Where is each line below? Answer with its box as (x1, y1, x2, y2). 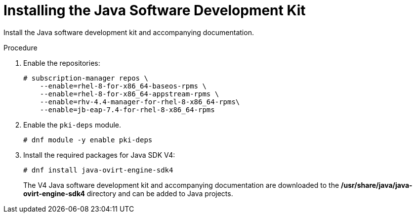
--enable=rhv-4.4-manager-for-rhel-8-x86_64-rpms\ (40, 97, 240, 106)
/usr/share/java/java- (341, 180, 413, 189)
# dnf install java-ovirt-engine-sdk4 (23, 166, 173, 174)
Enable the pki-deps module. (23, 120, 122, 129)
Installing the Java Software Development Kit (3, 2, 306, 19)
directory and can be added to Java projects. (86, 189, 233, 198)
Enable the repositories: (23, 58, 100, 67)
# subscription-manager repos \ (23, 74, 148, 82)
